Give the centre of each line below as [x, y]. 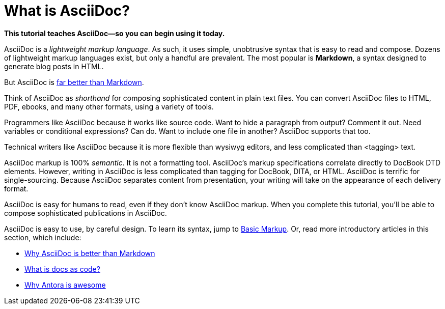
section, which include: [43, 237]
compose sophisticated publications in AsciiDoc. [86, 213]
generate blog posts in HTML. [54, 66]
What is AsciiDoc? [67, 11]
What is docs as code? [62, 269]
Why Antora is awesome [65, 285]
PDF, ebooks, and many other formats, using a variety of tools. [109, 106]
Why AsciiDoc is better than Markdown [90, 253]
